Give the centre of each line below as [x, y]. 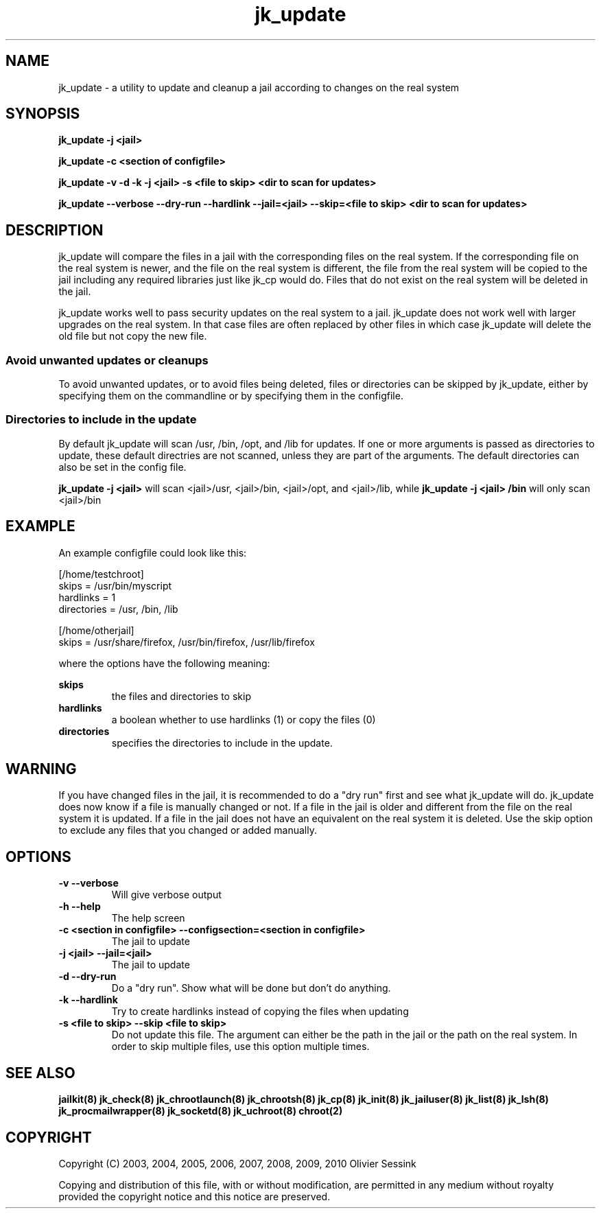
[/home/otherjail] [96, 630]
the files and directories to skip [181, 696]
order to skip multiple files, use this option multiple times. [240, 1047]
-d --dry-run [87, 977]
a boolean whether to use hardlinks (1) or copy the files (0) [244, 719]
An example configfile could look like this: [153, 552]
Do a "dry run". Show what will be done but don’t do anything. [251, 988]
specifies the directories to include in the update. [222, 743]
